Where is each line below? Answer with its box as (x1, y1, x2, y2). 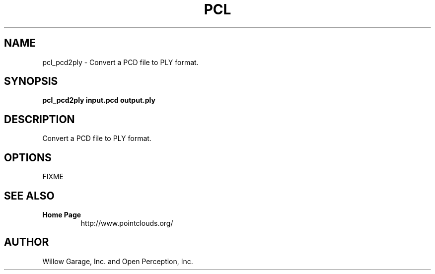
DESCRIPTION (4, 113, 75, 126)
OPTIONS (4, 151, 52, 164)
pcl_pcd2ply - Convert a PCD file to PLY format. (42, 58, 199, 67)
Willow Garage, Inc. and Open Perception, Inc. (42, 257, 193, 266)
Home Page (42, 210, 81, 219)
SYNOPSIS (4, 75, 58, 88)
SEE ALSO (4, 189, 55, 202)
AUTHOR (4, 236, 49, 249)
